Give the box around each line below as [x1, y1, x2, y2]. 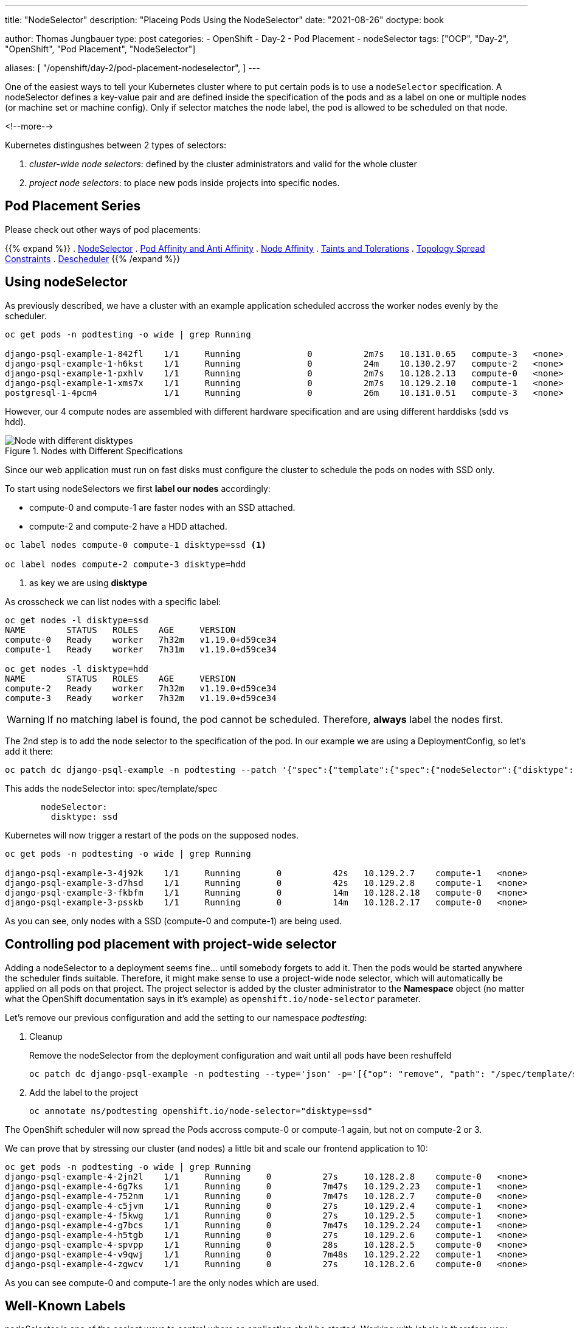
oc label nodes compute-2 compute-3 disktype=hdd [5, 559, 246, 569]
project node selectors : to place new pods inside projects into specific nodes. [29, 178, 340, 188]
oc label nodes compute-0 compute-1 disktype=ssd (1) [5, 539, 266, 550]
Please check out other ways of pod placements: [5, 224, 201, 235]
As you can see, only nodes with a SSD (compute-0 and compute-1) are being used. [5, 915, 342, 926]
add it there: [5, 745, 54, 756]
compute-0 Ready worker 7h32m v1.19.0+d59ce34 [5, 634, 277, 645]
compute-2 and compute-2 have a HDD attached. [29, 520, 227, 531]
